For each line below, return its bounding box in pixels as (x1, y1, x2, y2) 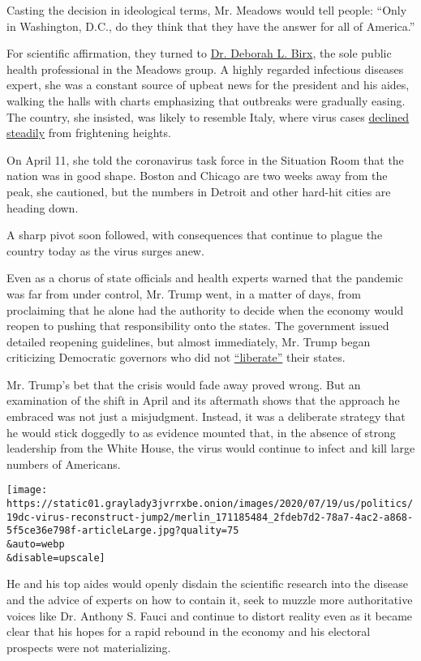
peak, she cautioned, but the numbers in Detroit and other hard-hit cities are (6, 182, 391, 200)
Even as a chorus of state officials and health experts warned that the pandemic (6, 269, 403, 286)
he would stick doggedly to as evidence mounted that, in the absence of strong (6, 423, 396, 440)
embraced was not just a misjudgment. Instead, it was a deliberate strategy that (6, 408, 406, 425)
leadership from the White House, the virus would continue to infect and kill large (6, 440, 415, 457)
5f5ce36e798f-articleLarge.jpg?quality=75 (6, 525, 239, 537)
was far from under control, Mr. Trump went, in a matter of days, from (6, 285, 361, 302)
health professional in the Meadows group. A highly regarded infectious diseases (6, 60, 404, 77)
